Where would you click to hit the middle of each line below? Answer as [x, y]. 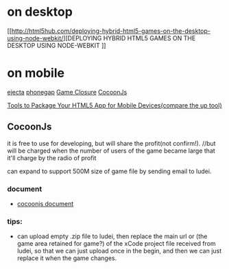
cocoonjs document [45, 203]
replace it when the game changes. [67, 258]
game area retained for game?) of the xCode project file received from [116, 244]
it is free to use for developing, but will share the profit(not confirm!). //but [111, 143]
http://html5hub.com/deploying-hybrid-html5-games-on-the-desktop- [111, 31]
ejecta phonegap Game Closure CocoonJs [67, 92]
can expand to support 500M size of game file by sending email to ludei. [109, 171]
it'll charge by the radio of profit [52, 157]
